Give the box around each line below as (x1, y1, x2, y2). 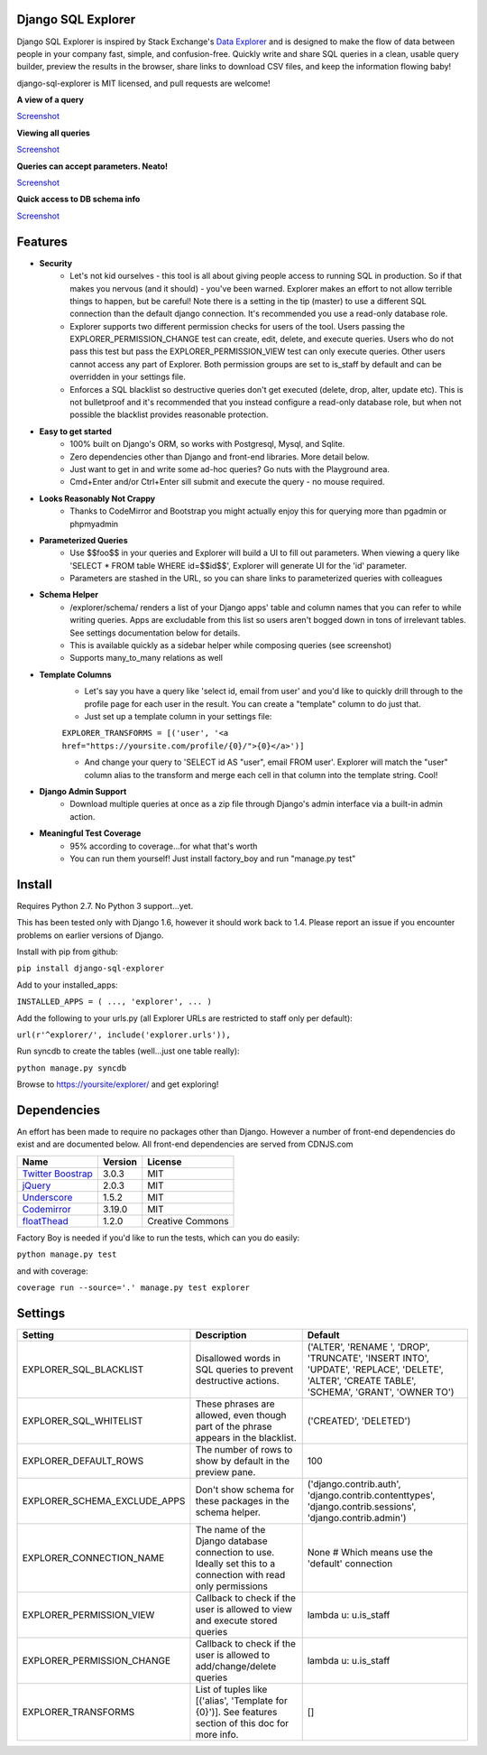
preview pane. (195, 1465, 256, 1478)
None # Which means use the (307, 1546, 433, 1558)
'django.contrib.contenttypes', (307, 1489, 436, 1501)
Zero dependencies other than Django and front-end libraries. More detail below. (69, 451, 370, 462)
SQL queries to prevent (195, 1363, 294, 1376)
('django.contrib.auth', (307, 1477, 401, 1490)
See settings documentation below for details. (69, 627, 241, 638)
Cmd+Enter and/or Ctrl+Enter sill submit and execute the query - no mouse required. (69, 477, 385, 487)
